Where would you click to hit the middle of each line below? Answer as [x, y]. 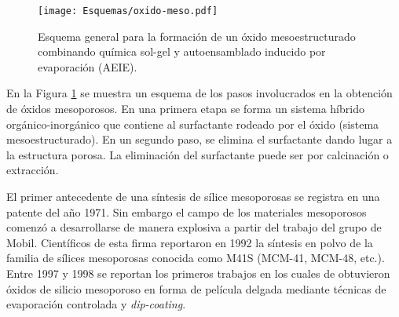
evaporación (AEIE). [88, 66]
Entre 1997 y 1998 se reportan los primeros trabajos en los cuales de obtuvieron [198, 273]
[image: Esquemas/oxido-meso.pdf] [128, 11]
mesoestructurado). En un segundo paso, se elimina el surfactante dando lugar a [199, 139]
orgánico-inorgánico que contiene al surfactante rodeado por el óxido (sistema [193, 124]
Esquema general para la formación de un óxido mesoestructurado [197, 36]
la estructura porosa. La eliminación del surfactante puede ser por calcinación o [198, 154]
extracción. [33, 170]
